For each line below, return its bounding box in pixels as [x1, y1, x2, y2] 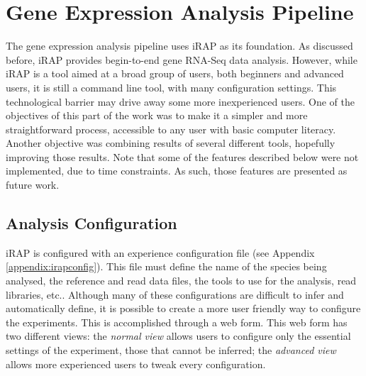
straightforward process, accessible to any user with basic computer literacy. [6, 121, 336, 136]
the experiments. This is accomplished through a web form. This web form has [6, 314, 348, 329]
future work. [6, 177, 60, 192]
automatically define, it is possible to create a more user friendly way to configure [6, 301, 361, 316]
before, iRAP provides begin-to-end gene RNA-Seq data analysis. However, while [6, 52, 357, 67]
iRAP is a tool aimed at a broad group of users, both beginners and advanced [6, 66, 344, 81]
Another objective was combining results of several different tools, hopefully [6, 136, 335, 150]
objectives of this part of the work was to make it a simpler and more [6, 108, 308, 123]
